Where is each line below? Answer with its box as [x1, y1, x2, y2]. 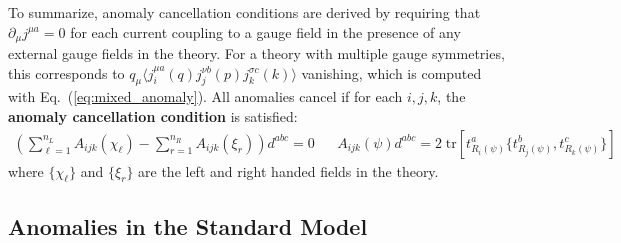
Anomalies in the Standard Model [8, 210, 368, 241]
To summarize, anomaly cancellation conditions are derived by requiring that [8, 2, 481, 22]
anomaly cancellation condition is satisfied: [8, 106, 298, 127]
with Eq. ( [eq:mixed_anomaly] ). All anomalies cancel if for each [8, 86, 403, 107]
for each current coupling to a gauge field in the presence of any [70, 21, 461, 42]
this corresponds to [8, 62, 125, 83]
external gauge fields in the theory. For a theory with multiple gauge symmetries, [8, 43, 505, 64]
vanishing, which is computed [301, 62, 482, 83]
